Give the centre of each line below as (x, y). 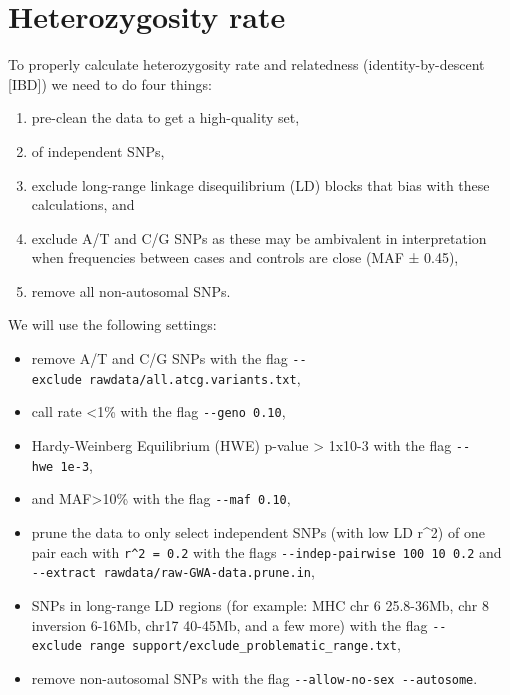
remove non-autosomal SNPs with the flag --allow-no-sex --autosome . (254, 677)
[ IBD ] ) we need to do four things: (110, 83)
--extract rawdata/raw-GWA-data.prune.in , (173, 571)
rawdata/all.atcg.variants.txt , (195, 377)
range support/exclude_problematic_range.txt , (245, 644)
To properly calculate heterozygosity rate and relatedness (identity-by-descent (246, 64)
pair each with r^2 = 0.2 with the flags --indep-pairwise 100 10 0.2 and (266, 551)
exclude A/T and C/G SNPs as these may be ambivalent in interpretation (259, 237)
